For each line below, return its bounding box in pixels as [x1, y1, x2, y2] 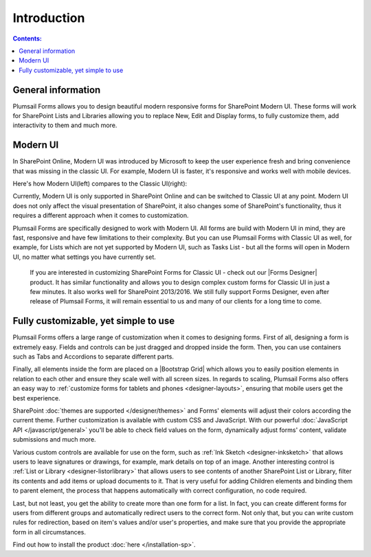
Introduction [12, 10, 85, 25]
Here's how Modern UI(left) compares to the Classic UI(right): [12, 179, 188, 188]
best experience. [12, 394, 61, 402]
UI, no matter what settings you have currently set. [12, 253, 156, 261]
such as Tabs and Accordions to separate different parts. [12, 352, 175, 361]
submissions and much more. [12, 435, 96, 444]
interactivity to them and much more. [12, 121, 117, 130]
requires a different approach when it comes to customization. [12, 212, 189, 220]
